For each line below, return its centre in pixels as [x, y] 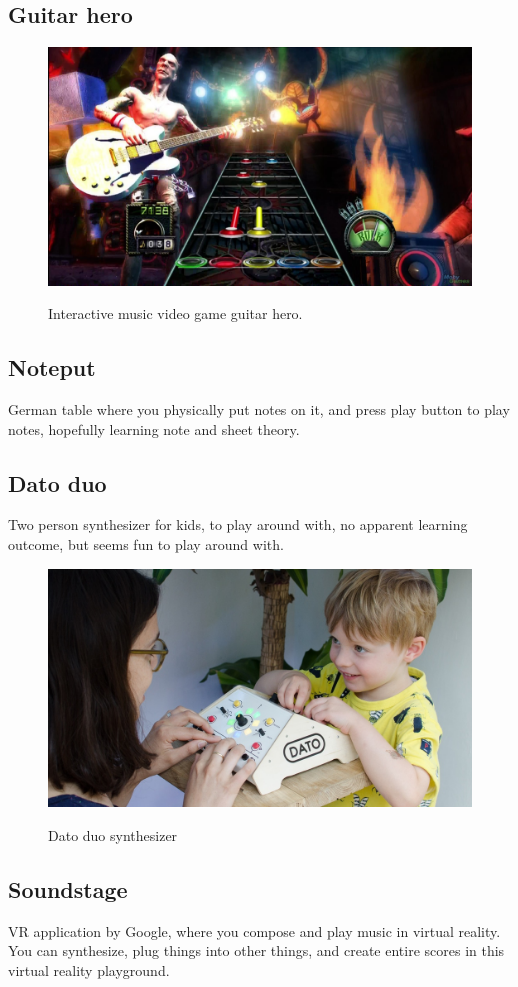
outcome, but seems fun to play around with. [146, 544]
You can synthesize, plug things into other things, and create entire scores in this [256, 950]
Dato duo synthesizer [113, 834]
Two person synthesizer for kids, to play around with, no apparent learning [238, 524]
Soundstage [68, 888]
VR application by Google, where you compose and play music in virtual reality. [254, 930]
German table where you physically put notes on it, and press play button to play [259, 409]
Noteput [52, 367]
